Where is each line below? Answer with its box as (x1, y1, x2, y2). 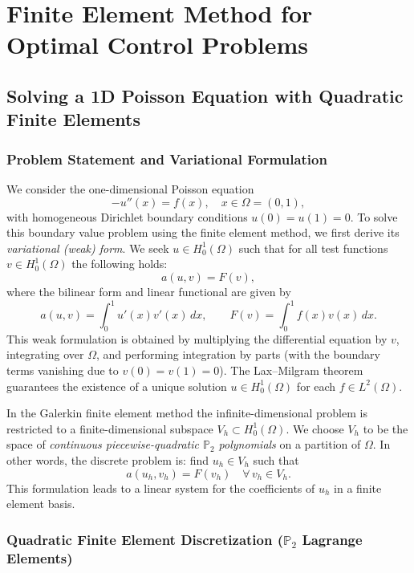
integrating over (6, 346, 84, 363)
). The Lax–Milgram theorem (219, 362, 363, 378)
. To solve (350, 208, 398, 225)
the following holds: (71, 255, 168, 272)
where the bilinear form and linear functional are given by (6, 282, 291, 299)
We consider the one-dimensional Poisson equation (6, 180, 254, 197)
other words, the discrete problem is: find (6, 451, 209, 468)
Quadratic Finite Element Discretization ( (6, 529, 284, 549)
